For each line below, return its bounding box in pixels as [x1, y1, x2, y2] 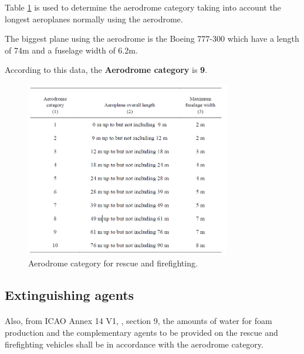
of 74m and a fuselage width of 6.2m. [5, 44, 138, 56]
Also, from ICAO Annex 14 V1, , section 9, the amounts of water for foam [5, 315, 272, 327]
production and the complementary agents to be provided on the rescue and [5, 326, 278, 338]
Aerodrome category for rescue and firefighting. [28, 257, 198, 269]
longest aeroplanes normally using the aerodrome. [5, 12, 183, 25]
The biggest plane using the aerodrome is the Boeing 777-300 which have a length [5, 32, 299, 45]
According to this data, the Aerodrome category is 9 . [5, 64, 208, 76]
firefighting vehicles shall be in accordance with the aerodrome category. [5, 338, 264, 350]
